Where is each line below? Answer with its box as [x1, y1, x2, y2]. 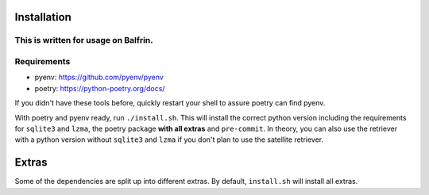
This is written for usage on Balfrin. [14, 35, 154, 46]
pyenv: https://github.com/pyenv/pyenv [34, 72, 164, 82]
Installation [14, 10, 71, 24]
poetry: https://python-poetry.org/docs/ [34, 83, 165, 93]
